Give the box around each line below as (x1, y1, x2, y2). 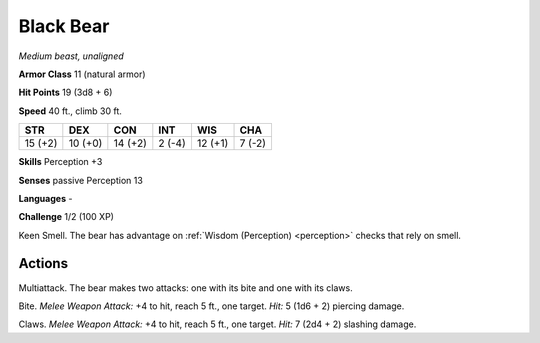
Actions (18, 255, 69, 272)
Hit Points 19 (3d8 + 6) (18, 86, 113, 99)
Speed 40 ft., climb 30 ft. (18, 105, 122, 117)
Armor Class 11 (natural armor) (18, 68, 146, 80)
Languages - (18, 192, 73, 204)
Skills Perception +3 (18, 156, 103, 168)
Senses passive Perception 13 (18, 174, 144, 186)
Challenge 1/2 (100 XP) (18, 211, 115, 223)
